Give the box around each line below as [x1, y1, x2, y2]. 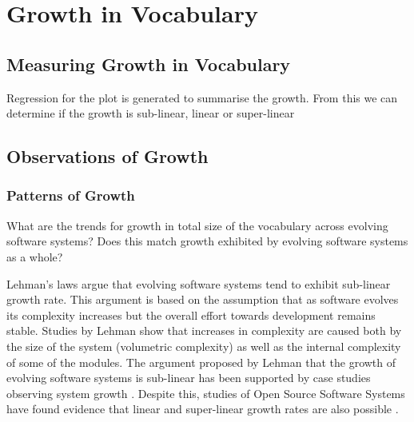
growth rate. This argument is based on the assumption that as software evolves [6, 291, 399, 308]
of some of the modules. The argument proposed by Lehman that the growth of [6, 353, 396, 370]
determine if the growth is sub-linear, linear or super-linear [6, 105, 295, 121]
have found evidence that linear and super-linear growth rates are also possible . [6, 400, 399, 417]
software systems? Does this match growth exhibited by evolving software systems [6, 233, 408, 249]
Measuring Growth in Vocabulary [6, 51, 291, 76]
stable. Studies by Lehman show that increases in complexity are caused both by [6, 322, 402, 339]
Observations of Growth [6, 144, 209, 169]
